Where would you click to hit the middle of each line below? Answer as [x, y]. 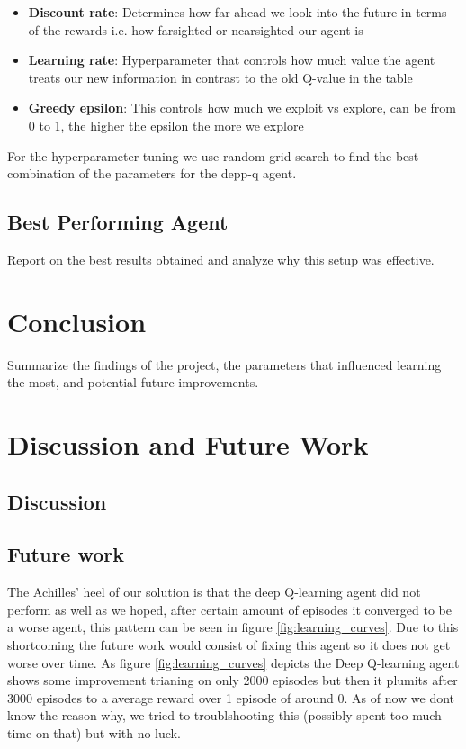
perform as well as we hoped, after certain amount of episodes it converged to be [229, 609]
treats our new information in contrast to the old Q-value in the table [220, 77]
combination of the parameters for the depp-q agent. [152, 173]
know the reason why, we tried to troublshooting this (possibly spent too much [224, 715]
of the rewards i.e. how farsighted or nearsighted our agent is [196, 29]
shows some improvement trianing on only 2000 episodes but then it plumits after [233, 680]
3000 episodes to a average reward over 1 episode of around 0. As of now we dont [231, 697]
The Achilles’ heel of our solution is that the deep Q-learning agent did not [214, 592]
